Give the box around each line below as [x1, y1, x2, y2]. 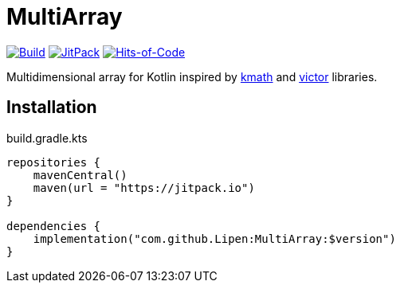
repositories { [6, 155, 101, 169]
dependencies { [6, 219, 101, 232]
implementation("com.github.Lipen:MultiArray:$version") [33, 232, 396, 245]
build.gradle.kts [6, 131, 88, 145]
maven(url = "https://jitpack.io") [33, 181, 255, 194]
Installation [6, 97, 97, 118]
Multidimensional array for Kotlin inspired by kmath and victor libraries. [6, 69, 378, 84]
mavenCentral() [33, 168, 127, 182]
